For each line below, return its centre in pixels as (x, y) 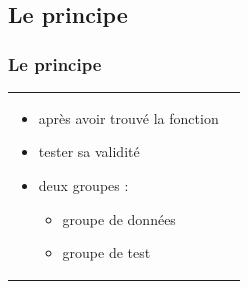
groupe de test (106, 252)
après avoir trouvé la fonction (128, 117)
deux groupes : (83, 184)
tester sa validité (89, 151)
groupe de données (119, 218)
